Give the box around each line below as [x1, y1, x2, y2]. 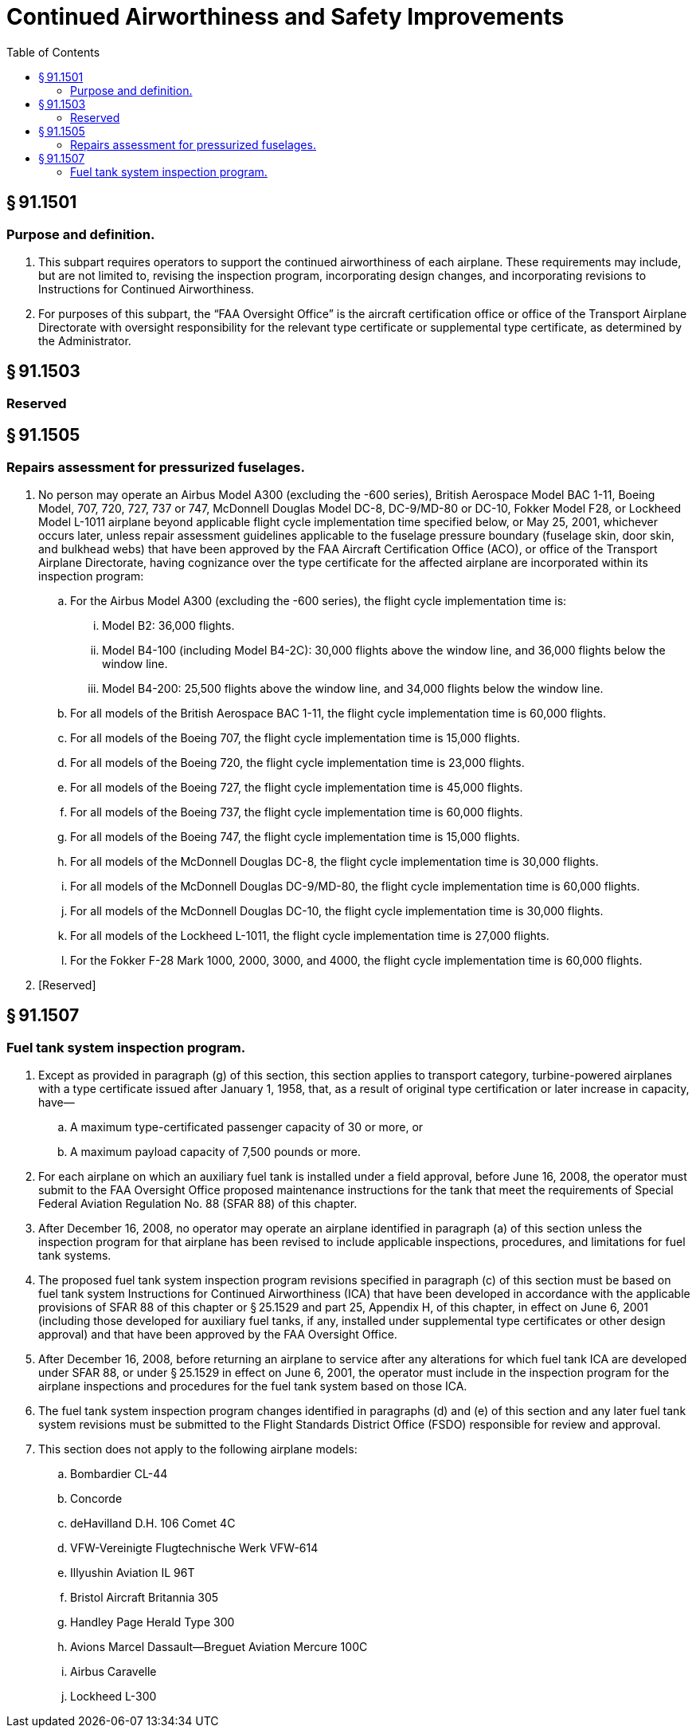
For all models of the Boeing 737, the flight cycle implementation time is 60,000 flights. [70, 805, 523, 820]
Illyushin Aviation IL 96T [70, 1566, 195, 1580]
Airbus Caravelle [70, 1665, 157, 1679]
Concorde [70, 1492, 123, 1506]
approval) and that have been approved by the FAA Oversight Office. [38, 1327, 397, 1342]
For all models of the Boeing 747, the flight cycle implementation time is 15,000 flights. [70, 830, 520, 844]
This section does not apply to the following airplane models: [38, 1442, 358, 1457]
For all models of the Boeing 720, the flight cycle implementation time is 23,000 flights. [70, 756, 525, 770]
